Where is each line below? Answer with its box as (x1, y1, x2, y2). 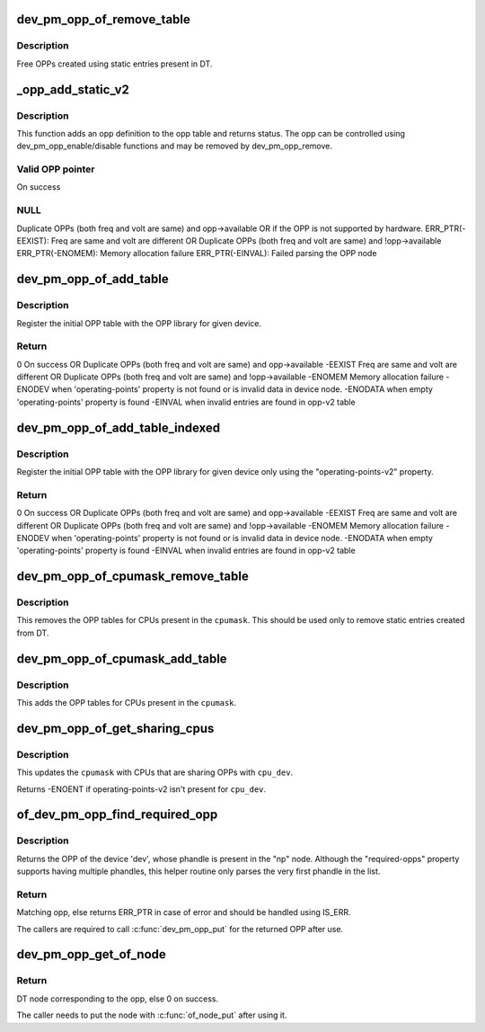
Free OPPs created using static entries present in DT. (16, 58, 213, 69)
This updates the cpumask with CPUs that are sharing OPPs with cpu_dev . (16, 767, 294, 778)
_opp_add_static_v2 (16, 82, 130, 97)
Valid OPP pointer (16, 163, 95, 175)
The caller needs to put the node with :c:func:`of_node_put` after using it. (16, 1010, 287, 1020)
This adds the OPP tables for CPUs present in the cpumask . (16, 698, 237, 708)
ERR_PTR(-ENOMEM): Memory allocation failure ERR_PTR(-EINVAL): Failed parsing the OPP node (16, 248, 377, 259)
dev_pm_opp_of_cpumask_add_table (16, 651, 228, 666)
